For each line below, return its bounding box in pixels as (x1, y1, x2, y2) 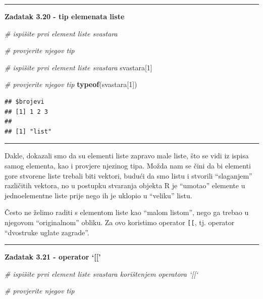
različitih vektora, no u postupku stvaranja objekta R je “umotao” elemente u (5, 180, 245, 191)
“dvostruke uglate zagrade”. (5, 227, 89, 237)
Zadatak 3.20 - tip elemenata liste (5, 11, 125, 21)
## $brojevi (5, 98, 44, 105)
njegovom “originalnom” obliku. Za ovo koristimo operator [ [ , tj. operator (5, 217, 235, 227)
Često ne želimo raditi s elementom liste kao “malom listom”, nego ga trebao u (5, 207, 249, 218)
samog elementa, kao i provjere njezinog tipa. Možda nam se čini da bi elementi (5, 160, 251, 170)
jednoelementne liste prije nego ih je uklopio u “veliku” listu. (5, 190, 192, 200)
